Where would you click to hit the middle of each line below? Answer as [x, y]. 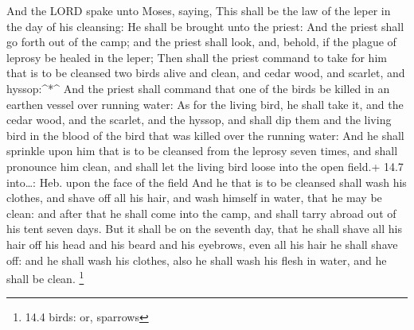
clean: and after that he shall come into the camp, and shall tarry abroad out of [201, 213]
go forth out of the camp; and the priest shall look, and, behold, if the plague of [201, 42]
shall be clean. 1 [45, 277]
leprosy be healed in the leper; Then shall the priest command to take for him [197, 57]
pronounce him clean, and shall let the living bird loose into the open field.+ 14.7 [205, 166]
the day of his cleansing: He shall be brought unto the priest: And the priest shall [205, 26]
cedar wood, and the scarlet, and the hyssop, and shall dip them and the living [199, 120]
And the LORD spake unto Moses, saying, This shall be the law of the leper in [199, 10]
